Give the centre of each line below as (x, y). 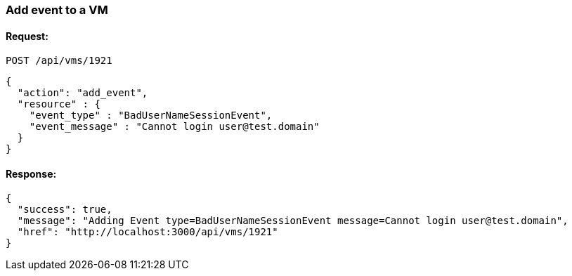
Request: (27, 36)
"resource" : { (59, 104)
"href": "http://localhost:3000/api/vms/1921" (148, 232)
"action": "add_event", (83, 93)
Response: (31, 173)
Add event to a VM (57, 10)
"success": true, (65, 210)
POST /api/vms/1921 (59, 61)
